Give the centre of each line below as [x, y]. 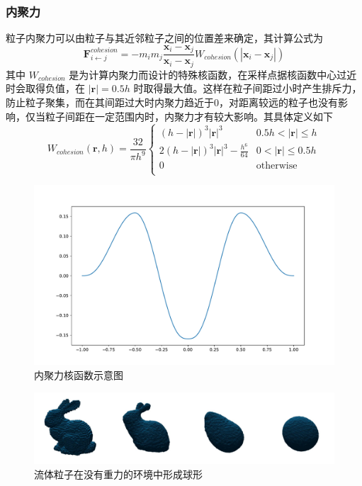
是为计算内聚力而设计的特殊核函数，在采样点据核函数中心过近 [213, 74]
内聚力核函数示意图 [79, 374]
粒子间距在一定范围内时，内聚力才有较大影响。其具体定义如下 [189, 116]
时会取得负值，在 [45, 88]
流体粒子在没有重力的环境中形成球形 [118, 474]
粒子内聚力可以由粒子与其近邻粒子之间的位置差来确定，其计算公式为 [164, 38]
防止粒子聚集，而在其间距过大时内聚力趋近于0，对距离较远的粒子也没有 [172, 102]
